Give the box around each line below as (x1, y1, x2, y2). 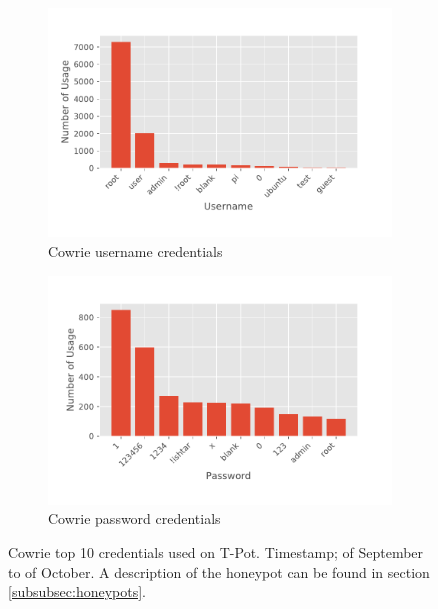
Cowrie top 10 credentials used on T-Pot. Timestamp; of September (8, 542, 424, 563)
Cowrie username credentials (48, 240, 223, 261)
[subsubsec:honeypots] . (8, 581, 147, 602)
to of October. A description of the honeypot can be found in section (8, 561, 430, 582)
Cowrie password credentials (48, 508, 221, 529)
